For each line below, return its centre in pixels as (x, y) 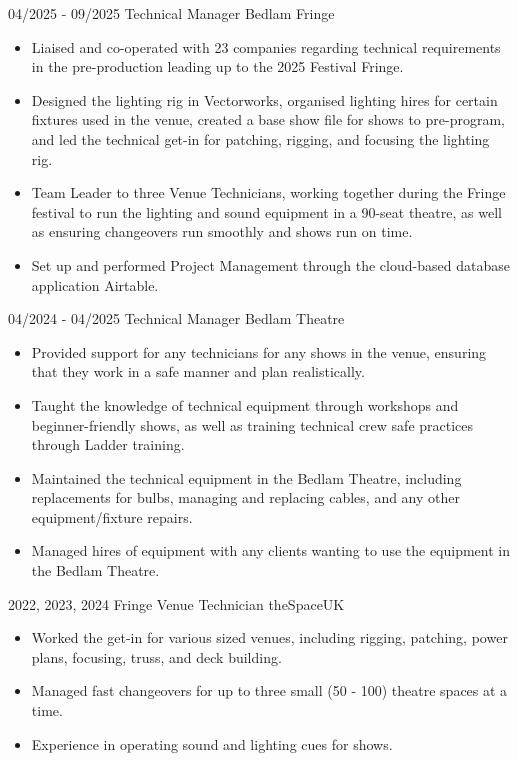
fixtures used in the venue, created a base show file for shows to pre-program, (268, 119)
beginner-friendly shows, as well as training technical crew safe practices (252, 424)
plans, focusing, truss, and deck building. (156, 656)
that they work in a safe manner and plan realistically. (198, 371)
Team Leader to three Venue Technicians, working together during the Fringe (268, 192)
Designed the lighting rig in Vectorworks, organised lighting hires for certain (264, 99)
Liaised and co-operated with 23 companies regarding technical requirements (266, 46)
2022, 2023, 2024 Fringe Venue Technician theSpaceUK (176, 603)
